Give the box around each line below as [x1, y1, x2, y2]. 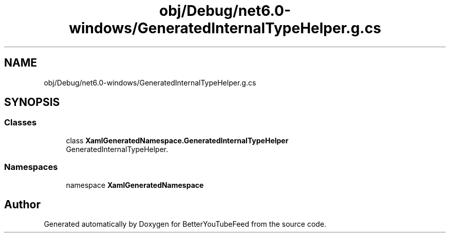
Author [4, 198, 41, 211]
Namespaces [4, 162, 58, 173]
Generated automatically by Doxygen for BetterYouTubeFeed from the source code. [44, 220, 327, 229]
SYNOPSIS [4, 96, 60, 109]
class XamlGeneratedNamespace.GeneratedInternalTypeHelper [66, 136, 289, 145]
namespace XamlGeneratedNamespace [66, 180, 204, 189]
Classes [4, 117, 37, 128]
